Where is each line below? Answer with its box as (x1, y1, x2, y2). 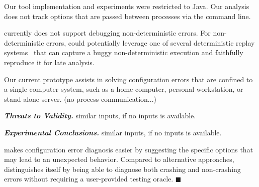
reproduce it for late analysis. (4, 57, 95, 67)
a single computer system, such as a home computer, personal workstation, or (4, 84, 243, 94)
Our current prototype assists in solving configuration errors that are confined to (4, 74, 253, 84)
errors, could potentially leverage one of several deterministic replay (46, 37, 255, 48)
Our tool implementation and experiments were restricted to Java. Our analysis (4, 1, 249, 11)
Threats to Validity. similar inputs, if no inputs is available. (4, 110, 196, 121)
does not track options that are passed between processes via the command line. (4, 11, 251, 21)
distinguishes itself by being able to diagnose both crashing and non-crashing (4, 163, 241, 174)
